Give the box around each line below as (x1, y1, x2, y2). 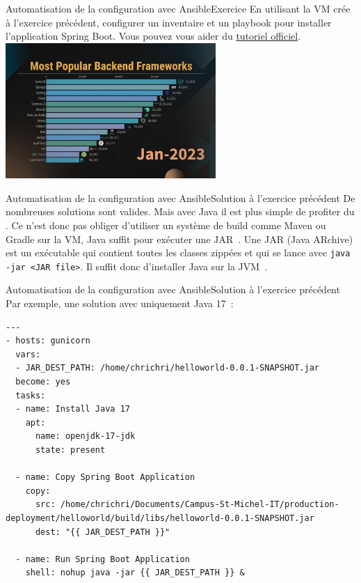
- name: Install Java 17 (15, 404, 130, 414)
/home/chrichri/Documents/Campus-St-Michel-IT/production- (60, 499, 339, 510)
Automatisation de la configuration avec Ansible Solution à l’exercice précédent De (6, 190, 355, 205)
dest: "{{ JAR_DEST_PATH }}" (35, 527, 170, 537)
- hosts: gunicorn (6, 336, 90, 346)
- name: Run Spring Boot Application (15, 554, 190, 564)
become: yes (15, 376, 71, 387)
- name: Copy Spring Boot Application (15, 472, 195, 483)
